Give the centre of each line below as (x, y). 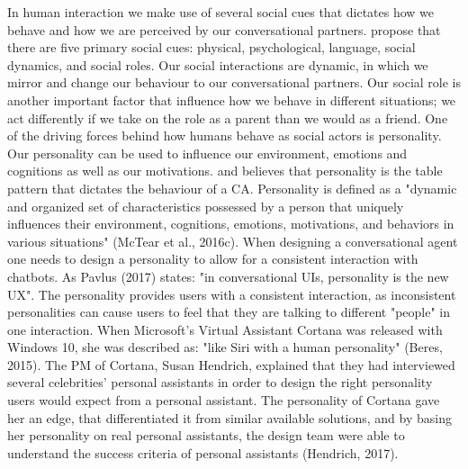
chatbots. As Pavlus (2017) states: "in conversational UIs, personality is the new (228, 276)
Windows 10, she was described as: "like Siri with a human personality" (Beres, (225, 347)
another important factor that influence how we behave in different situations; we (232, 99)
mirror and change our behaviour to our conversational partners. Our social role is (234, 82)
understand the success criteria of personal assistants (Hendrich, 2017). (203, 452)
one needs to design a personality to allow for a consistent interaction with (213, 259)
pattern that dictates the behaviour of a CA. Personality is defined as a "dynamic (232, 188)
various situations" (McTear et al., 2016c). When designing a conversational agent (233, 241)
